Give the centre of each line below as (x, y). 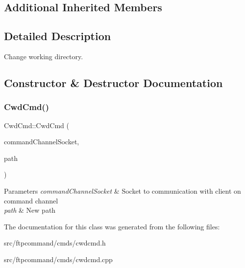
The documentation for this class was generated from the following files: (112, 226)
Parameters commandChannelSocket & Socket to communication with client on (122, 190)
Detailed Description (58, 36)
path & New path (30, 210)
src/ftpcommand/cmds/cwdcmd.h (55, 243)
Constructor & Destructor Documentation (113, 82)
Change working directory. (44, 56)
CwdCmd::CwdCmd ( (37, 125)
